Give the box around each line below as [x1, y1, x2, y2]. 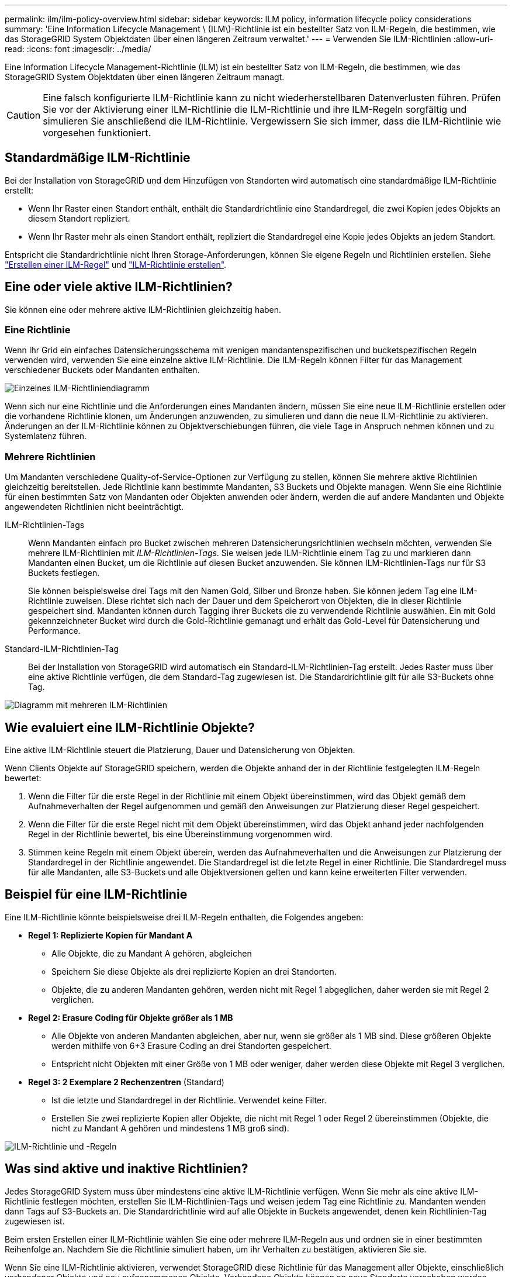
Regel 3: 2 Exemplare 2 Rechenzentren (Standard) [28, 1076, 224, 1087]
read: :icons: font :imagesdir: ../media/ [5, 44, 151, 54]
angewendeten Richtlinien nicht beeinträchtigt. [5, 502, 184, 512]
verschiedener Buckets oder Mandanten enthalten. [5, 365, 200, 375]
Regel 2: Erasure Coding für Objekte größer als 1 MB [28, 1012, 233, 1023]
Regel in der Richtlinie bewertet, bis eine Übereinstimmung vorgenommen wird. [28, 829, 333, 840]
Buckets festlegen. [28, 568, 100, 578]
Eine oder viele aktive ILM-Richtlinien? [5, 279, 233, 295]
